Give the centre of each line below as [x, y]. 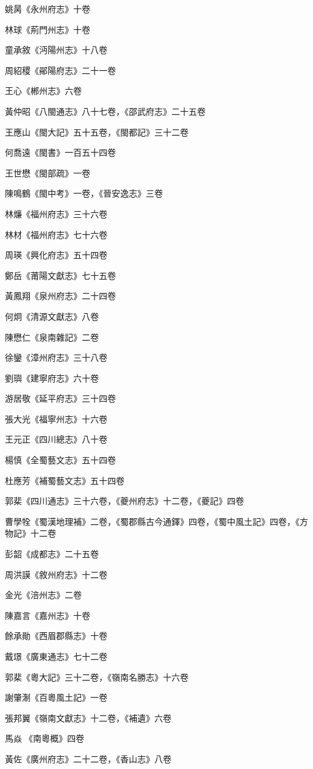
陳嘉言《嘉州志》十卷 [48, 615]
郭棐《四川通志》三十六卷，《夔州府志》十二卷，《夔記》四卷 [124, 501]
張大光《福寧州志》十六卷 [56, 418]
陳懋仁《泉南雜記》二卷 [52, 337]
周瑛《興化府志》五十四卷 [56, 255]
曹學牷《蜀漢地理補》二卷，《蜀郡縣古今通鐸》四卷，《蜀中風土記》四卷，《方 [156, 521]
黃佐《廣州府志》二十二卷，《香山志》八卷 [88, 758]
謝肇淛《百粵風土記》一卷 [56, 697]
